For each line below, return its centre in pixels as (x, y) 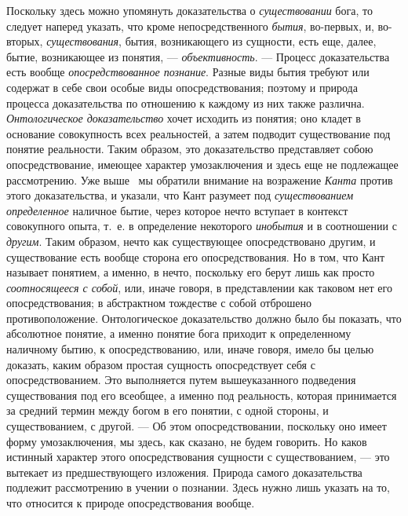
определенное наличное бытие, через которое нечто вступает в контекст (177, 210)
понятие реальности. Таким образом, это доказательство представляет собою (190, 149)
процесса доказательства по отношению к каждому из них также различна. (186, 102)
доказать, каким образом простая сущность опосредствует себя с (161, 364)
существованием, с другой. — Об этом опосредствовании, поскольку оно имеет (197, 426)
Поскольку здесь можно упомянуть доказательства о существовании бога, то (189, 10)
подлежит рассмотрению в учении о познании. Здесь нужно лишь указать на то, (198, 487)
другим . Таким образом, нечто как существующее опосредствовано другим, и (191, 241)
